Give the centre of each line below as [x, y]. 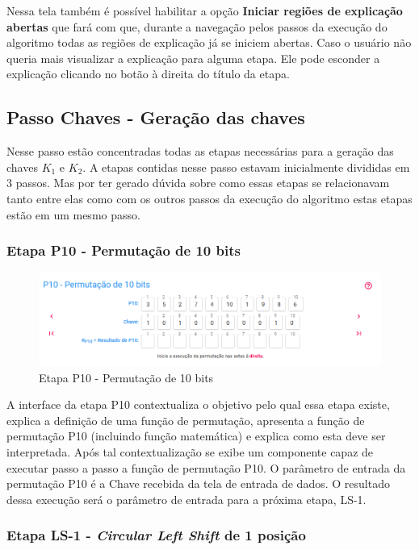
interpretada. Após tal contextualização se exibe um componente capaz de [190, 452]
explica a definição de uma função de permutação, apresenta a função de [186, 420]
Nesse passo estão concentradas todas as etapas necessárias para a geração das [200, 151]
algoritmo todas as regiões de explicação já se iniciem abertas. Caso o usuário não [209, 42]
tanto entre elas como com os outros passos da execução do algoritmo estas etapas [209, 198]
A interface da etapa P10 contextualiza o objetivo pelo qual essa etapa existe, [198, 404]
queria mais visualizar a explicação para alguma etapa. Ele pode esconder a [193, 58]
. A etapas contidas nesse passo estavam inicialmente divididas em [246, 167]
